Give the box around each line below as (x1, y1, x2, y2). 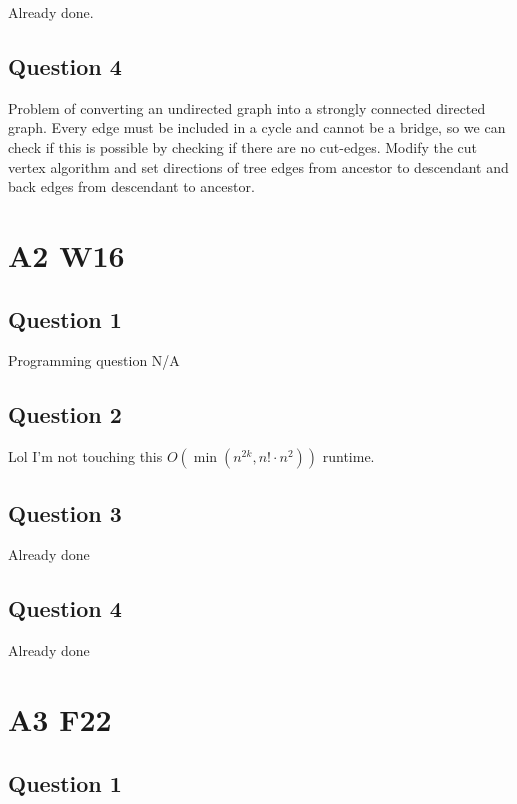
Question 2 (8, 399, 122, 430)
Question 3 (8, 497, 122, 528)
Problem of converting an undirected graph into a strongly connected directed (8, 97, 486, 118)
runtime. (322, 446, 375, 467)
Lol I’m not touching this (8, 446, 163, 467)
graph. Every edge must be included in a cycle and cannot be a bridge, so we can (8, 117, 506, 138)
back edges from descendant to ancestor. (8, 176, 255, 197)
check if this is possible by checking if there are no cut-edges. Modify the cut (8, 136, 478, 157)
